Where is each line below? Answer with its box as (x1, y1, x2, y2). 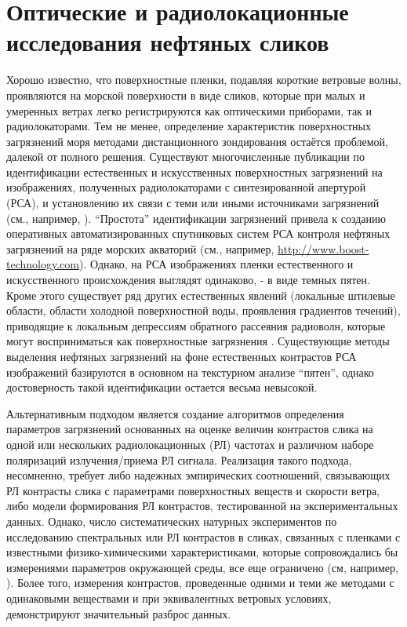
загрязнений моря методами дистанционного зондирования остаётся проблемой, (6, 133, 388, 149)
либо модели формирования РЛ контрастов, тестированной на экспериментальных (6, 498, 398, 514)
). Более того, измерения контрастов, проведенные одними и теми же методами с (6, 574, 394, 591)
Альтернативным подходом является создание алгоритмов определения (6, 405, 344, 421)
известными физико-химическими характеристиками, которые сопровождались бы (6, 544, 398, 560)
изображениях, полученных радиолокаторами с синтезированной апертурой (6, 179, 366, 195)
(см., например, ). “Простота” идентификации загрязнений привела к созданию (6, 210, 386, 226)
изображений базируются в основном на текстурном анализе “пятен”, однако (6, 363, 374, 380)
